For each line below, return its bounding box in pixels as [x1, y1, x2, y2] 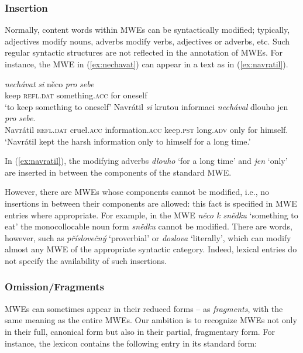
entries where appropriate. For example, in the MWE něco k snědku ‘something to [5, 208, 298, 221]
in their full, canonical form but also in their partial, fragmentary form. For [5, 325, 275, 337]
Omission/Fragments [5, 279, 104, 294]
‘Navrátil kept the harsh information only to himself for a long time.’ [5, 135, 251, 147]
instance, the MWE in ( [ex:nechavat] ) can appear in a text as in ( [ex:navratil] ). [5, 58, 288, 70]
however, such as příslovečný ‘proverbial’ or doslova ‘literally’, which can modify [5, 231, 291, 244]
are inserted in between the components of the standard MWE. [5, 166, 232, 178]
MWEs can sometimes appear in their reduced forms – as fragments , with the [5, 302, 283, 314]
